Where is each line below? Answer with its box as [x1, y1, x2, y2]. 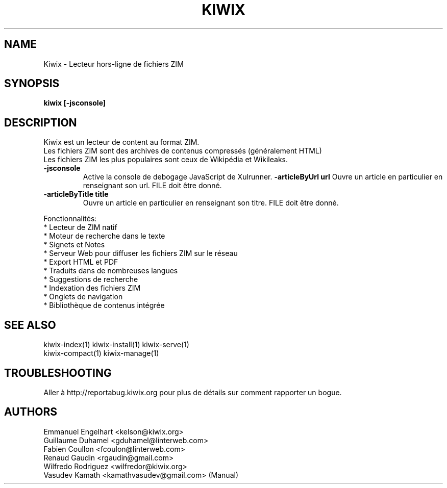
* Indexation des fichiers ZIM [43, 284, 141, 293]
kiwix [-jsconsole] [43, 98, 106, 108]
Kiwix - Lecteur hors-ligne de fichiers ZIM [43, 59, 184, 68]
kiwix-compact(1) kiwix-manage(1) [43, 349, 159, 358]
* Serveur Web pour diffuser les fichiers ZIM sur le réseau [43, 249, 238, 258]
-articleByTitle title [43, 190, 109, 199]
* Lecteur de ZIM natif [43, 223, 117, 232]
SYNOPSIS [4, 77, 60, 90]
